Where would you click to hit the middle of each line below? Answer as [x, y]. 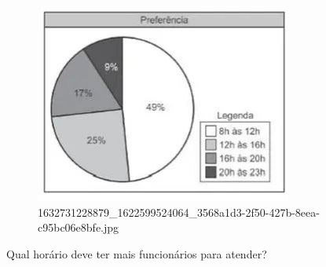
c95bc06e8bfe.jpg [79, 227]
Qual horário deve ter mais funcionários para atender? [137, 253]
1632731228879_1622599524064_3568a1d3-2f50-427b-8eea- [179, 212]
